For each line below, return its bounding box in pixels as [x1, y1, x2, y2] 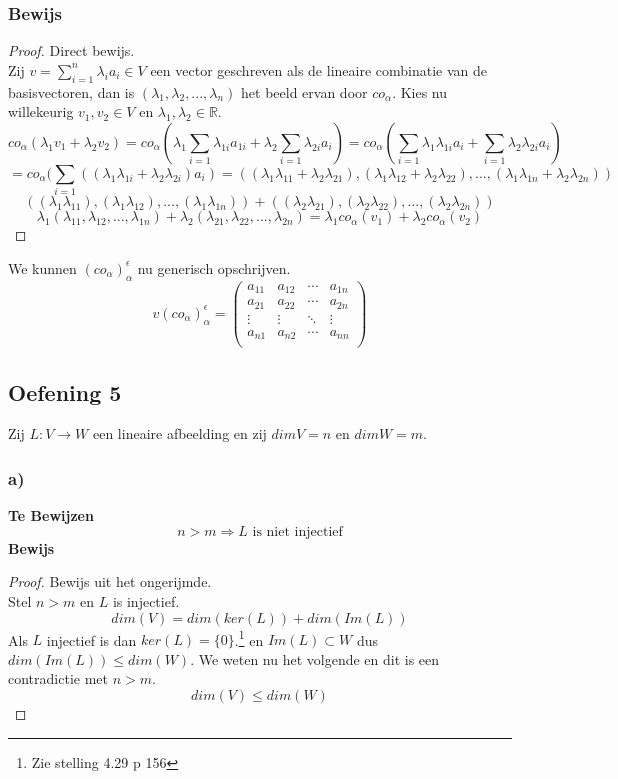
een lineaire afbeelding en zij [92, 423, 267, 444]
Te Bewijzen [8, 505, 94, 526]
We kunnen [8, 257, 77, 278]
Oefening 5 [8, 376, 122, 407]
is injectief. [112, 590, 180, 611]
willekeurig [8, 101, 74, 122]
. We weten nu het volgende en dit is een [190, 648, 440, 669]
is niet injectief [252, 524, 343, 539]
